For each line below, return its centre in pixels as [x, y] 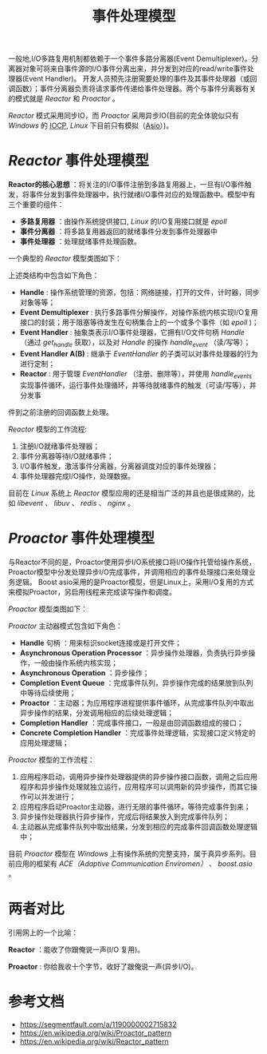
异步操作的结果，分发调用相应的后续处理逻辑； [96, 713]
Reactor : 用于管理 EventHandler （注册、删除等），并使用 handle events [136, 374]
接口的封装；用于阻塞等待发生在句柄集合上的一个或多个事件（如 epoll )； [139, 322]
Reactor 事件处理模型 [79, 161]
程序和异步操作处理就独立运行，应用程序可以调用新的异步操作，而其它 [135, 786]
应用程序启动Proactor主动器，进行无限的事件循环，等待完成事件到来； [135, 806]
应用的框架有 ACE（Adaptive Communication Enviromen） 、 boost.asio [133, 863]
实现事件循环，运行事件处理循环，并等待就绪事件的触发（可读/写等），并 [138, 385]
